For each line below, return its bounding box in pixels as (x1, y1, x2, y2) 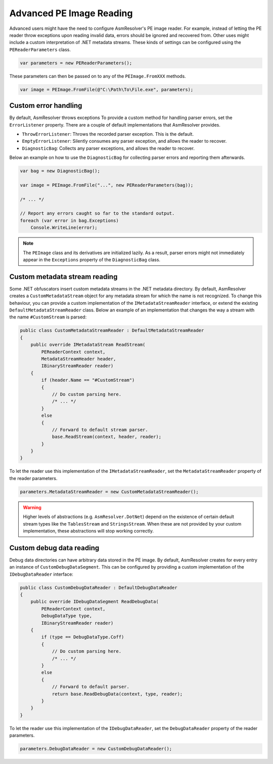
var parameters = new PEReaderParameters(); (20, 60, 132, 66)
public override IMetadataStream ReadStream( (30, 342, 146, 348)
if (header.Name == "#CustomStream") (41, 377, 135, 383)
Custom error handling (9, 101, 82, 110)
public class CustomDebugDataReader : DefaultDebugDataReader (20, 585, 177, 590)
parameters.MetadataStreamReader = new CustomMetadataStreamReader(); (20, 489, 199, 495)
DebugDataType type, (41, 613, 93, 619)
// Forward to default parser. (52, 684, 130, 690)
